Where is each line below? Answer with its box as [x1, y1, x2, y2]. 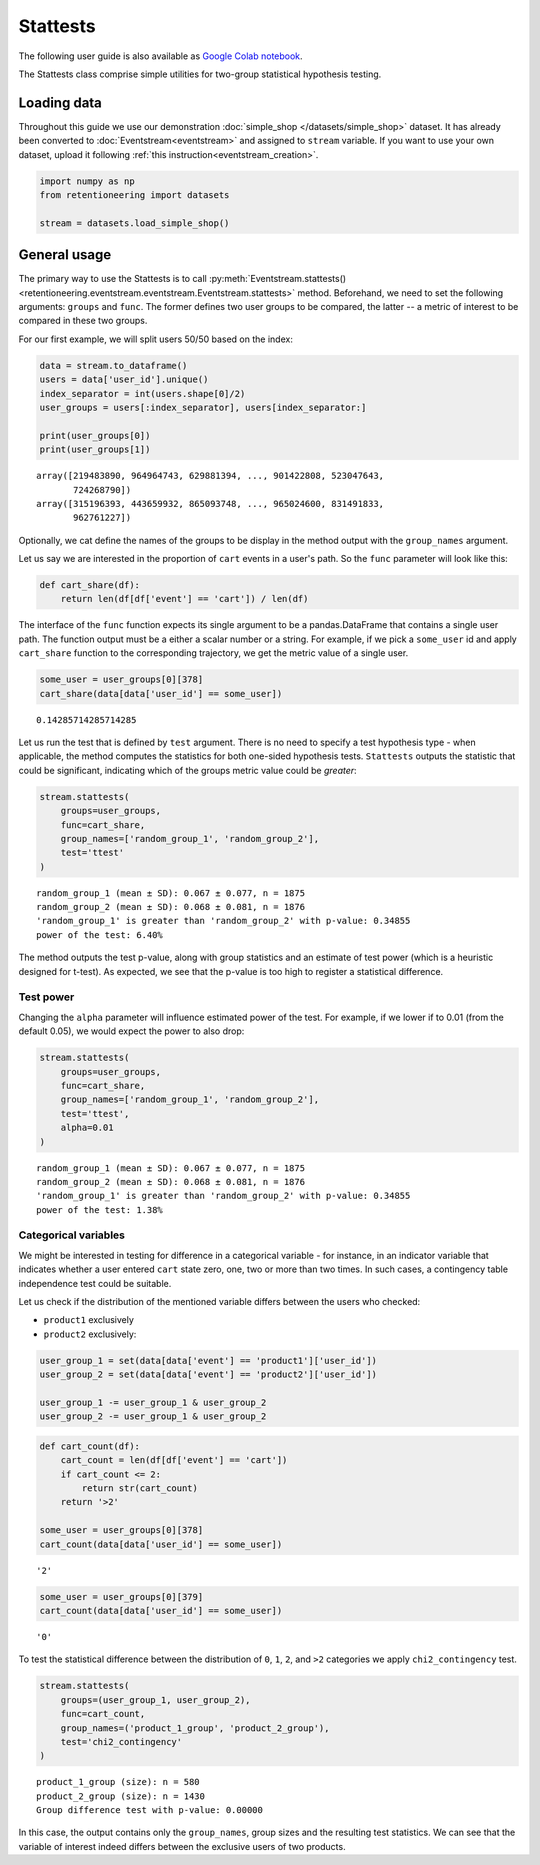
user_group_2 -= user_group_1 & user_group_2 [39, 1411, 267, 1422]
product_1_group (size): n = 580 [36, 1776, 200, 1788]
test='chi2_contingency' [60, 1736, 183, 1747]
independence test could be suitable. [18, 1277, 172, 1289]
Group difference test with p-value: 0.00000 [36, 1805, 264, 1816]
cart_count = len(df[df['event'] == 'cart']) [60, 1455, 288, 1466]
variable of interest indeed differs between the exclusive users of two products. [18, 1840, 346, 1852]
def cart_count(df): [39, 1440, 140, 1452]
